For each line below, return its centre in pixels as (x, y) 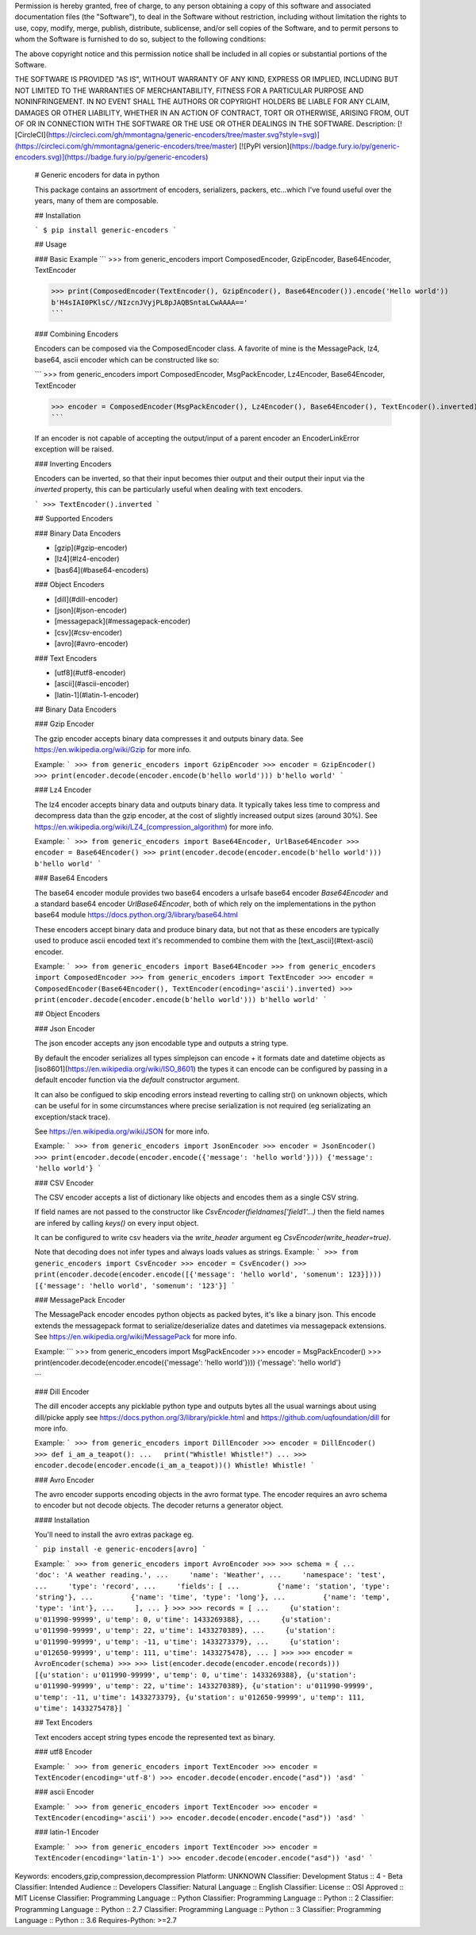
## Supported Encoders (74, 519)
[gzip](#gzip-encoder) (91, 548)
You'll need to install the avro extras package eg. (114, 1534)
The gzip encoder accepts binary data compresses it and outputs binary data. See (169, 739)
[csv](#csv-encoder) (88, 632)
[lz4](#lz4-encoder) (87, 559)
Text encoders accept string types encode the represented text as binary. (155, 1737)
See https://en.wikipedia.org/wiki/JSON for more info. (122, 1131)
